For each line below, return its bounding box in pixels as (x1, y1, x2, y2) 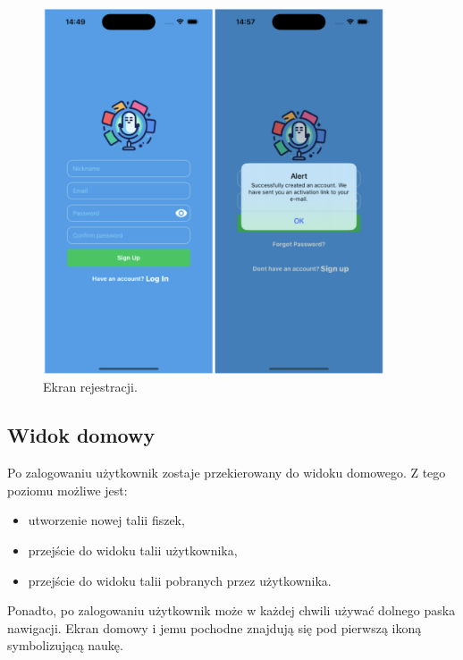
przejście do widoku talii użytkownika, (28, 541, 238, 560)
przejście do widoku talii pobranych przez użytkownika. (28, 571, 332, 589)
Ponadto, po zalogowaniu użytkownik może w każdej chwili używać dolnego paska (7, 601, 456, 620)
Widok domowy (7, 421, 156, 449)
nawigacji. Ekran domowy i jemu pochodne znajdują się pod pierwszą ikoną (7, 618, 422, 637)
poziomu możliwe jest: (7, 480, 128, 499)
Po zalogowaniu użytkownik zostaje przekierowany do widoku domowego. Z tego (7, 463, 446, 482)
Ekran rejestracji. (43, 377, 138, 396)
